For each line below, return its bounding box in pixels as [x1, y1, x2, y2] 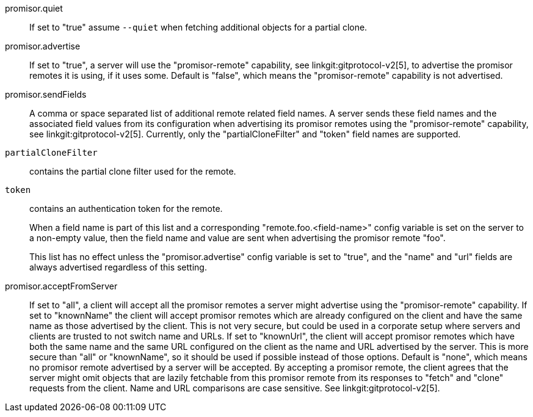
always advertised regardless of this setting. [29, 262, 207, 272]
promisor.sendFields [5, 89, 87, 100]
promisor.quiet [5, 3, 63, 13]
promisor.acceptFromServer [5, 281, 118, 291]
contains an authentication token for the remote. [29, 203, 223, 214]
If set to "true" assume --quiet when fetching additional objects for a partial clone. [29, 22, 368, 32]
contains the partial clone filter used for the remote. [29, 166, 236, 176]
